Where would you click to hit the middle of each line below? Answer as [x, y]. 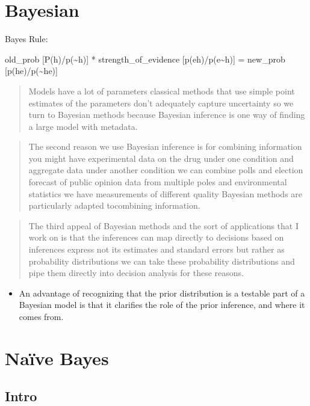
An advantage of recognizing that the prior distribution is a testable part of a [162, 293]
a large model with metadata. [83, 126]
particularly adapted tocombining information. [114, 205]
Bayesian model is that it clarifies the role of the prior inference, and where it [162, 305]
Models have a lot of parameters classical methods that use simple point [162, 91]
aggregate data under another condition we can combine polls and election [166, 170]
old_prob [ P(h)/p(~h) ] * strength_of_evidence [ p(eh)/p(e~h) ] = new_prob [145, 59]
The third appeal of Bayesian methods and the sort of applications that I [164, 225]
